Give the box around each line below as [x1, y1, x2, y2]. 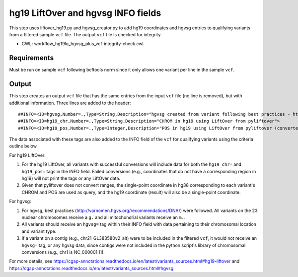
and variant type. [21, 228, 57, 234]
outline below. [9, 143, 38, 149]
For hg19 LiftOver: [9, 152, 46, 158]
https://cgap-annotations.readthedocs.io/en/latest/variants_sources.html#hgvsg [9, 265, 174, 271]
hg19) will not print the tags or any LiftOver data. [21, 175, 121, 181]
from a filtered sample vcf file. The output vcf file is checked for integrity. [9, 31, 162, 37]
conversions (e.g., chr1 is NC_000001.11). [21, 249, 105, 255]
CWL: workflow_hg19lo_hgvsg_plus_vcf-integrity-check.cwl [21, 41, 144, 47]
